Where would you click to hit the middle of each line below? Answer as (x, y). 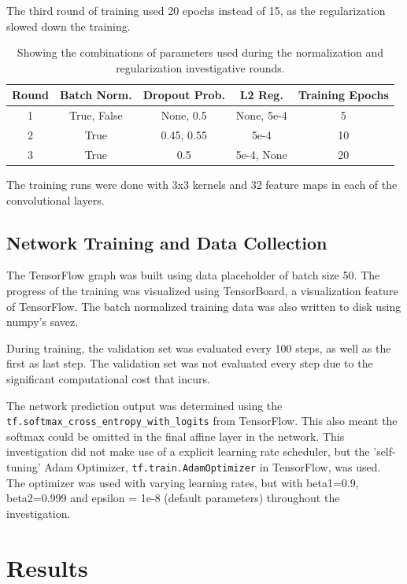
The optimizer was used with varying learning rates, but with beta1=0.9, (183, 482)
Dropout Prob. (184, 95)
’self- (385, 451)
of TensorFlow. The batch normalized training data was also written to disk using (204, 306)
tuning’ (24, 466)
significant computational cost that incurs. (108, 378)
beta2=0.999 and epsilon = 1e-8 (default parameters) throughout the (173, 498)
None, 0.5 (184, 115)
